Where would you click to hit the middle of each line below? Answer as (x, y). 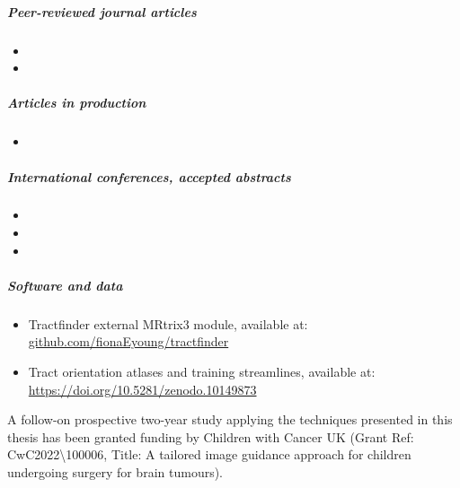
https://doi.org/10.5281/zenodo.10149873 (142, 389)
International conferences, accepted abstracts (149, 176)
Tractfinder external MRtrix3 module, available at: (168, 323)
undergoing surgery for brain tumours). (115, 471)
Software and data (65, 285)
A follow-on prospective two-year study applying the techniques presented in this (230, 419)
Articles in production (77, 103)
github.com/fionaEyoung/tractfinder (128, 341)
